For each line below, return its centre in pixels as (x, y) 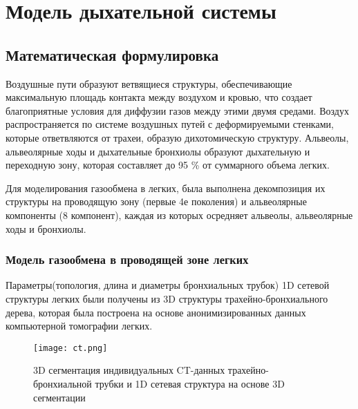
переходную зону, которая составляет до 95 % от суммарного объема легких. (168, 165)
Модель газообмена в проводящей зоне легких (127, 259)
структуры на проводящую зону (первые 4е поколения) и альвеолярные (156, 201)
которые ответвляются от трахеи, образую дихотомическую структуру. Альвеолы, (177, 137)
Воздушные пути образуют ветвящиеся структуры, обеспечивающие (149, 83)
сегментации (59, 397)
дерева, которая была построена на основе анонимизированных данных (156, 312)
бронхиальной (63, 383)
